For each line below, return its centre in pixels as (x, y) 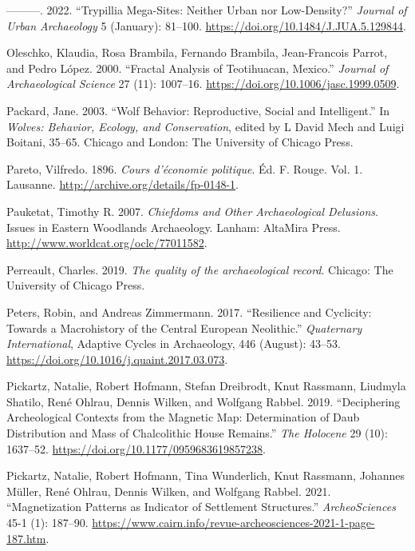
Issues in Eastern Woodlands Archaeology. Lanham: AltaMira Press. (174, 227)
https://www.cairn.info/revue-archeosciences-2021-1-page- (233, 523)
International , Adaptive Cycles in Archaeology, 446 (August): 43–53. (174, 343)
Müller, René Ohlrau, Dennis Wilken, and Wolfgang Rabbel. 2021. (169, 491)
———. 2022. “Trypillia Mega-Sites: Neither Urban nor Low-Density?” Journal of (207, 10)
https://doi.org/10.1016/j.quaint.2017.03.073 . (117, 359)
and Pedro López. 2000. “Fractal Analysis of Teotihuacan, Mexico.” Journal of (198, 68)
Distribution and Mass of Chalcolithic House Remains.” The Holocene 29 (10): (197, 433)
